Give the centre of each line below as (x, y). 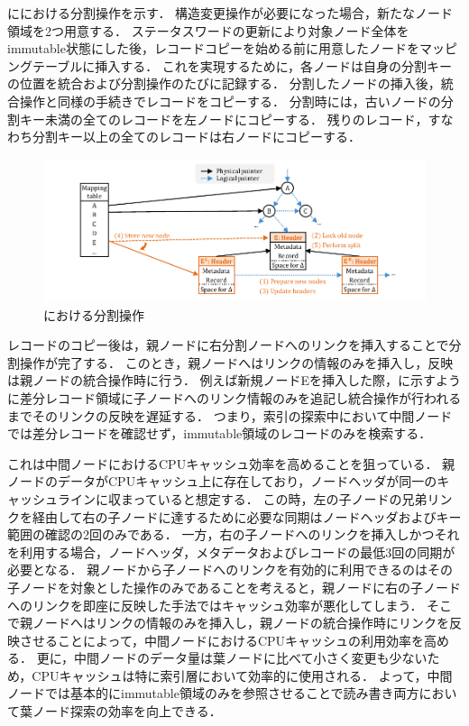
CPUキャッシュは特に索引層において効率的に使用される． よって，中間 (242, 675)
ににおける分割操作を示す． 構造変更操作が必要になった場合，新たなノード (230, 13)
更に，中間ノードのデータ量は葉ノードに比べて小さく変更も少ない (232, 658)
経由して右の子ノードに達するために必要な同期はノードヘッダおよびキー (247, 516)
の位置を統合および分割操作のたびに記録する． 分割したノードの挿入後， (224, 83)
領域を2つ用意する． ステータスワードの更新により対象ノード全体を (208, 30)
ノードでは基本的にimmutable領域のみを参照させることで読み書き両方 (213, 693)
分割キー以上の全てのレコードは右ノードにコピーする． (196, 137)
